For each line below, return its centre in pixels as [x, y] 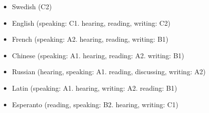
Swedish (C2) [32, 6]
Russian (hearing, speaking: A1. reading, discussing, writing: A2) [109, 72]
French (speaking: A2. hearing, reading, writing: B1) [90, 39]
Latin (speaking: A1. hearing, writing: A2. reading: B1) [95, 88]
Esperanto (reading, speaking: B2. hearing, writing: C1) [95, 104]
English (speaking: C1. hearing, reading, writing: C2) [91, 23]
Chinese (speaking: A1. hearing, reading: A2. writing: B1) [98, 55]
